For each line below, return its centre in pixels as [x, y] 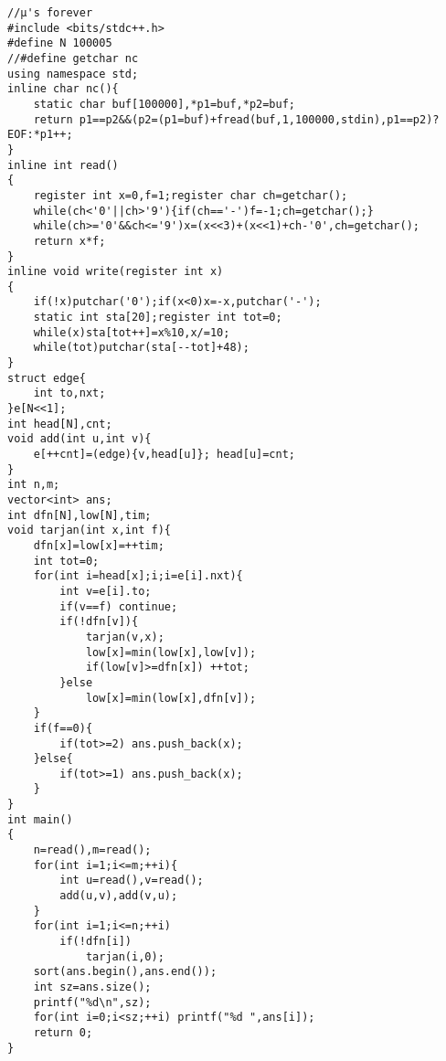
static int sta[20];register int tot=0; [158, 318]
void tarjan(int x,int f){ [89, 530]
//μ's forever [50, 13]
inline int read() [63, 165]
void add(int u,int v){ [80, 439]
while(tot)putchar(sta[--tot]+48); [141, 348]
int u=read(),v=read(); [132, 881]
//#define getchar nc [73, 58]
